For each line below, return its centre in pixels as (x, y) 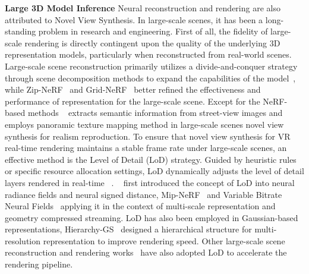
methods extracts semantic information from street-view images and (155, 113)
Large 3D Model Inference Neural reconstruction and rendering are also (143, 8)
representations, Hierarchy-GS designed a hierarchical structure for (128, 229)
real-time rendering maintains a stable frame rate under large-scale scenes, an (146, 148)
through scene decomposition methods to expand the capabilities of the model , (150, 78)
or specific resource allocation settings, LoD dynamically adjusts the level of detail (154, 171)
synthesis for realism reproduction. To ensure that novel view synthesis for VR (148, 136)
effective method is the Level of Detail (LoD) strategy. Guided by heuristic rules (151, 159)
